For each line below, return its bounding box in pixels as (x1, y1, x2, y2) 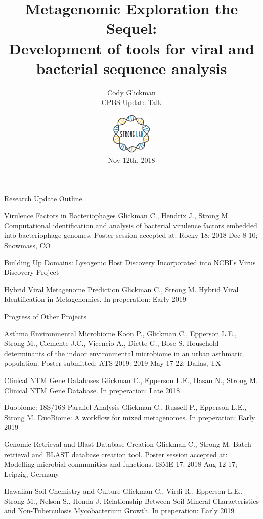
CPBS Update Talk (101, 97, 162, 108)
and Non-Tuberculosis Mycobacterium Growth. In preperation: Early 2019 (4, 505, 235, 516)
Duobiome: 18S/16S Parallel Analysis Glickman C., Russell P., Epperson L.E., (4, 402, 247, 412)
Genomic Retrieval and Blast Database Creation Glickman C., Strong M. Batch (4, 438, 251, 449)
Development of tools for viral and (9, 38, 254, 58)
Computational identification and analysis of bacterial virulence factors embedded (4, 220, 257, 230)
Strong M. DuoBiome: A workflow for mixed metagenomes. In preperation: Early (4, 411, 255, 422)
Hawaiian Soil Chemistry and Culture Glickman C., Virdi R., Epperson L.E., (4, 486, 243, 496)
